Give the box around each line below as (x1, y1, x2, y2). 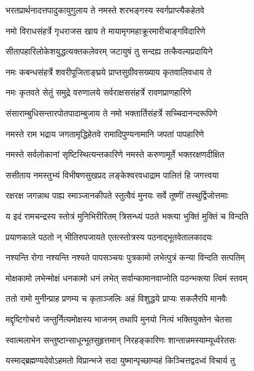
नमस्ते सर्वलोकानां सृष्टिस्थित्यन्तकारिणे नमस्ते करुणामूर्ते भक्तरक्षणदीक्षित (6, 148, 225, 161)
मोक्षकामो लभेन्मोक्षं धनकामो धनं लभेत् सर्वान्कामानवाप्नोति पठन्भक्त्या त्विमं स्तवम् (6, 271, 247, 284)
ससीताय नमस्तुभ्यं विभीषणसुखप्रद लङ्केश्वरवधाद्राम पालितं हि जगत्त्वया (6, 168, 219, 181)
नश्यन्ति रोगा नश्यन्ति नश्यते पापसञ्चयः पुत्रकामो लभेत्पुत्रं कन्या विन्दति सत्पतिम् (6, 251, 245, 264)
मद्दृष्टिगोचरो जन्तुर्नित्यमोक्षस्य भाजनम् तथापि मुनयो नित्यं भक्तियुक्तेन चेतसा (6, 312, 233, 325)
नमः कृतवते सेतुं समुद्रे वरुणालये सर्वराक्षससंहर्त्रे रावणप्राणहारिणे (6, 86, 191, 99)
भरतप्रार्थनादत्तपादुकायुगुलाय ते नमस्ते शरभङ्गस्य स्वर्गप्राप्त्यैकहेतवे (6, 4, 204, 16)
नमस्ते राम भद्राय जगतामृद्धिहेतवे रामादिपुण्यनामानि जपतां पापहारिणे (6, 127, 204, 140)
